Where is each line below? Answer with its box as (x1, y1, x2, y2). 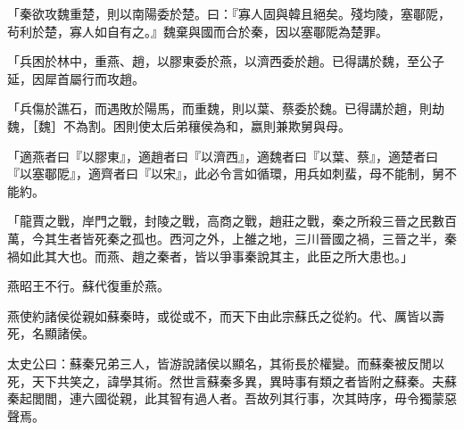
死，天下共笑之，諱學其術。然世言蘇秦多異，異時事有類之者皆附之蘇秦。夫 (7, 371, 444, 390)
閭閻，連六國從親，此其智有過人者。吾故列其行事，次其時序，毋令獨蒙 (31, 389, 444, 408)
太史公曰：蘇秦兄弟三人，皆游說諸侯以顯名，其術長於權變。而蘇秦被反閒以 (7, 353, 444, 372)
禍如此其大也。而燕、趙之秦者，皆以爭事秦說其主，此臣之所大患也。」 (7, 246, 413, 265)
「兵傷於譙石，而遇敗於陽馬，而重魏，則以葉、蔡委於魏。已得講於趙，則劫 (7, 99, 444, 118)
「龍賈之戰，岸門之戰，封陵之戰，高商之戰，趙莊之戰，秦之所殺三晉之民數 (7, 211, 444, 230)
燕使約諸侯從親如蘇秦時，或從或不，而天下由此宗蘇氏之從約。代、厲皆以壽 (7, 306, 444, 325)
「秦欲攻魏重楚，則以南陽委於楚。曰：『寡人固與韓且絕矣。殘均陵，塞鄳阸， (7, 4, 451, 22)
